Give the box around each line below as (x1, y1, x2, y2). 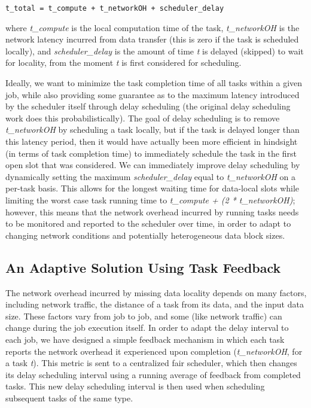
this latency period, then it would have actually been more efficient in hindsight (5, 135, 298, 147)
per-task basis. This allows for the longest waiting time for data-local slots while (5, 182, 300, 194)
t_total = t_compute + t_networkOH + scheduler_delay (5, 4, 224, 13)
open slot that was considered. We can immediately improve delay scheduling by (5, 159, 300, 171)
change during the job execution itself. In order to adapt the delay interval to (5, 321, 289, 334)
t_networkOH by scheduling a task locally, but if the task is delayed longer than (5, 123, 300, 136)
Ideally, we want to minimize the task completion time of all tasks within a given (5, 77, 303, 89)
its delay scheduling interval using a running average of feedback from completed (5, 368, 301, 380)
